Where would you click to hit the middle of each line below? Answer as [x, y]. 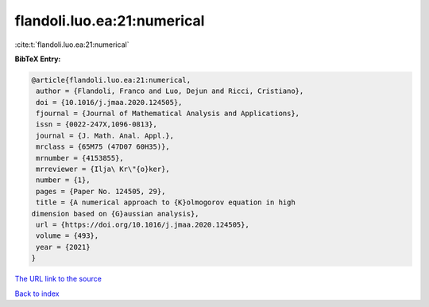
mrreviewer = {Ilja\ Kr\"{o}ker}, [103, 169]
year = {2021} [63, 247]
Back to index [37, 293]
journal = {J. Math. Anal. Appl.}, [105, 136]
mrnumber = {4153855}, [80, 158]
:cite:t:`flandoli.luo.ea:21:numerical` [72, 45]
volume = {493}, [68, 236]
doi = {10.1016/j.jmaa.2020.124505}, [109, 102]
